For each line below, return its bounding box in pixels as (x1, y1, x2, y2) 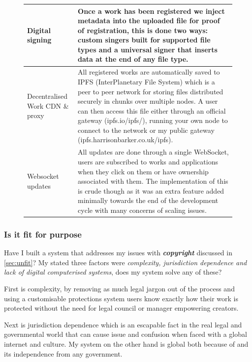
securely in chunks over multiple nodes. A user (78, 96, 218, 106)
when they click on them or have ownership (78, 166, 209, 176)
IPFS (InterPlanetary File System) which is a (78, 76, 215, 86)
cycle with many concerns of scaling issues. (78, 204, 207, 215)
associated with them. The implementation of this (78, 176, 228, 186)
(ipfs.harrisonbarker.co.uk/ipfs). (78, 134, 173, 145)
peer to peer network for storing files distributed (78, 86, 223, 96)
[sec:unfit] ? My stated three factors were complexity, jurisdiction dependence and (4, 257, 247, 267)
